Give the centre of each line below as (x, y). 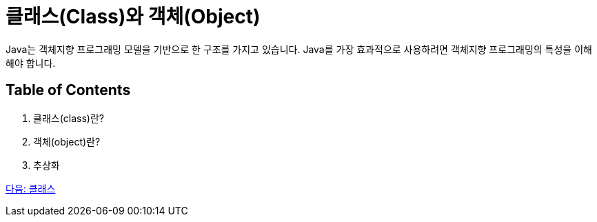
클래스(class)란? (69, 118)
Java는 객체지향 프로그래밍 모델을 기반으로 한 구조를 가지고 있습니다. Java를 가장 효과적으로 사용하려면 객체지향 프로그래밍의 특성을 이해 (299, 49)
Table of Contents (68, 90)
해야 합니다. (31, 63)
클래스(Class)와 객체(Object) (133, 17)
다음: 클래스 (31, 188)
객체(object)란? (67, 141)
